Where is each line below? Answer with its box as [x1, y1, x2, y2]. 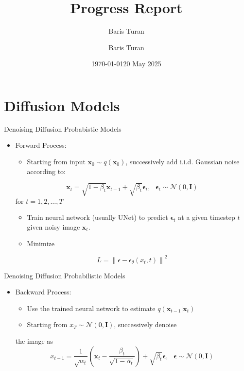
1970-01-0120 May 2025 [91, 59, 161, 69]
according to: [27, 166, 66, 176]
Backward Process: [15, 287, 71, 297]
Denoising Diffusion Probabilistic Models [4, 270, 125, 280]
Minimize [27, 238, 54, 248]
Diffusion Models [4, 95, 120, 115]
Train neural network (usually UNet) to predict [27, 212, 168, 222]
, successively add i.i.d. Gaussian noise [125, 156, 240, 167]
